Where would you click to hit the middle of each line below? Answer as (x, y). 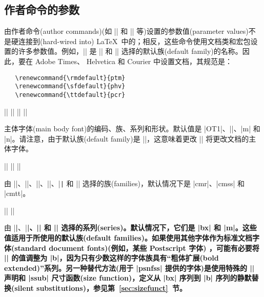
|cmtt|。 (17, 193)
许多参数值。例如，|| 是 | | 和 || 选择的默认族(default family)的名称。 (130, 51)
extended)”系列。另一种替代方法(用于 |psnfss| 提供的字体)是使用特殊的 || (129, 268)
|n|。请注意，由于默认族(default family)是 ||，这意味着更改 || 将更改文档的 (127, 138)
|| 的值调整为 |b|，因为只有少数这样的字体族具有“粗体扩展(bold (111, 258)
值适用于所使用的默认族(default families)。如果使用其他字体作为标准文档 (128, 237)
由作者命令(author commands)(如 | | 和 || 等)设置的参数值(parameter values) (126, 31)
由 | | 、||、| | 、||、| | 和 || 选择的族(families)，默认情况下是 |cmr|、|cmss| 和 (125, 183)
